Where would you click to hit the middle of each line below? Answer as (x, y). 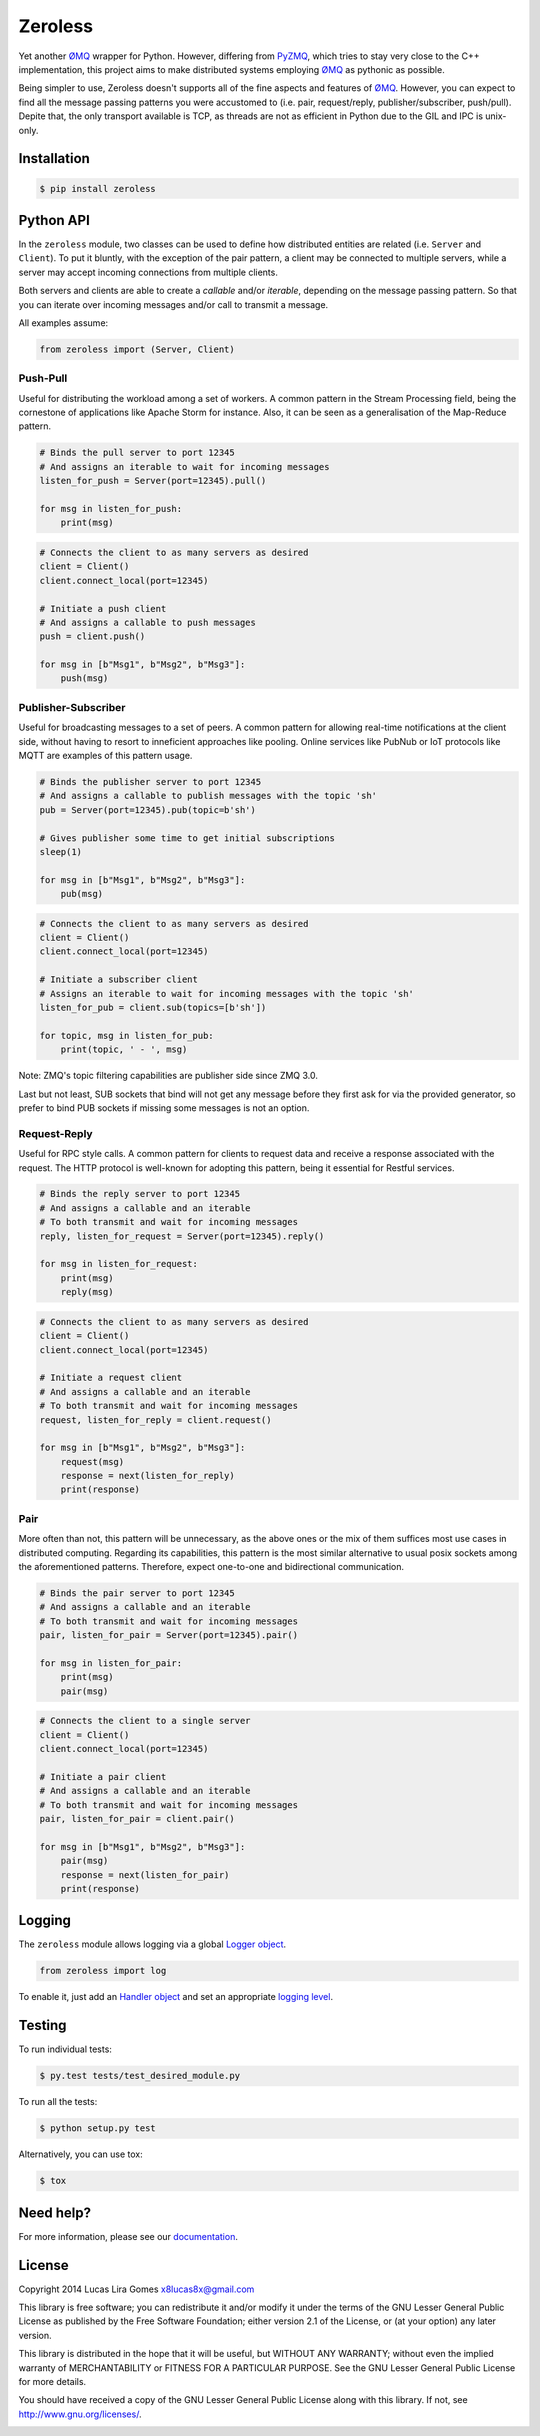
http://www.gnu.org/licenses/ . (80, 2414)
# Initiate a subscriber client (119, 979)
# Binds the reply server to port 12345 (139, 1194)
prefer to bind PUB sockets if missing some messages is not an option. (164, 1107)
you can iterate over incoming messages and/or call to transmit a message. (173, 304)
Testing (42, 2025)
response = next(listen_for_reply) (147, 1476)
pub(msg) (82, 894)
